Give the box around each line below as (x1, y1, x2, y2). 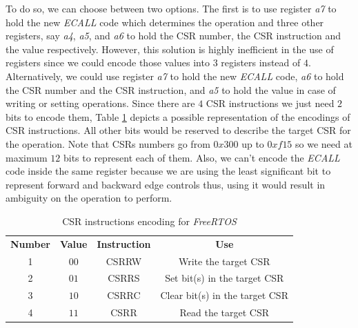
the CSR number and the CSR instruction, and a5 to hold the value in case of (6, 82, 336, 97)
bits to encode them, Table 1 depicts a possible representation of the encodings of (6, 109, 350, 124)
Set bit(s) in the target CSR (165, 271, 284, 285)
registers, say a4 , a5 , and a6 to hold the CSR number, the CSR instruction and (6, 28, 341, 43)
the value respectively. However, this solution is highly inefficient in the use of (6, 41, 334, 56)
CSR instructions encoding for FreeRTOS (62, 213, 237, 228)
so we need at (295, 136, 352, 151)
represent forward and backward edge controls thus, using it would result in (6, 177, 326, 191)
